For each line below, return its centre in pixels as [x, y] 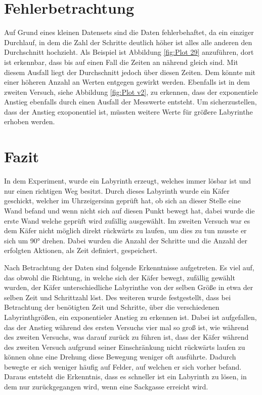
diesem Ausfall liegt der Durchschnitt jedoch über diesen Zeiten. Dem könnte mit [130, 72]
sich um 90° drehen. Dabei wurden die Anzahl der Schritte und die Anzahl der [126, 240]
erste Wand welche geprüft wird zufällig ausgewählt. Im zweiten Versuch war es [127, 220]
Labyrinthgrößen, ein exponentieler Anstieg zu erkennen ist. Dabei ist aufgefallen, [130, 317]
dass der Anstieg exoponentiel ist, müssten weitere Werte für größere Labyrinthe [128, 111]
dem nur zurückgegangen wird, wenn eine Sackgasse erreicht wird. [106, 387]
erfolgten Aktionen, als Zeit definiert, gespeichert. [81, 250]
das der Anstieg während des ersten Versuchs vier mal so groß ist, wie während [126, 327]
